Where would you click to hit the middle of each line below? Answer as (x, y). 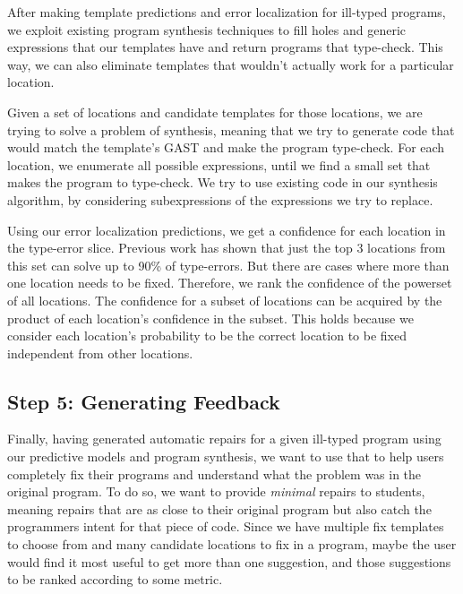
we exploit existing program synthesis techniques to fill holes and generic (207, 29)
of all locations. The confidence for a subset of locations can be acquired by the (225, 300)
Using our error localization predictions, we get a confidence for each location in (227, 230)
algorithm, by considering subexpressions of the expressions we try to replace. (220, 199)
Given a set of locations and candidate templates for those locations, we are (215, 112)
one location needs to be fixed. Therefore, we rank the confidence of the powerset (230, 283)
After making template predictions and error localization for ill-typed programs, (227, 12)
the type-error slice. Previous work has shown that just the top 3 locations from (227, 248)
